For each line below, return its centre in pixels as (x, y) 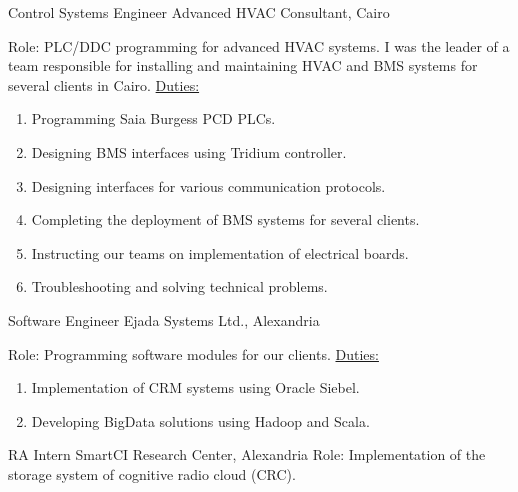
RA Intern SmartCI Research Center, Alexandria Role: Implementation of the (247, 454)
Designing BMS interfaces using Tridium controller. (189, 151)
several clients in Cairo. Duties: (104, 84)
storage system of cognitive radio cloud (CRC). (152, 473)
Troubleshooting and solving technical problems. (179, 286)
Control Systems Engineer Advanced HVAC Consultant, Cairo (199, 12)
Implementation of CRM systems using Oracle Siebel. (195, 387)
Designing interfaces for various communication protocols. (208, 185)
